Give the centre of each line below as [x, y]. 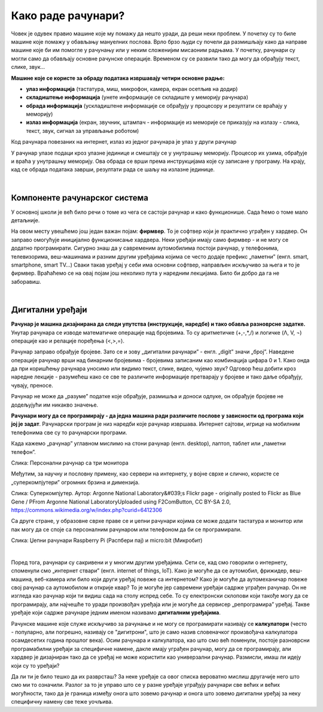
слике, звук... [28, 67]
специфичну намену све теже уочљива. [62, 702]
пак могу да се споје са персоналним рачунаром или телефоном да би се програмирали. [126, 529]
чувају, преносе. [32, 385]
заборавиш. [26, 281]
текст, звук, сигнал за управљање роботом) [83, 131]
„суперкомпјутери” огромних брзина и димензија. [75, 482]
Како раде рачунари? [68, 16]
